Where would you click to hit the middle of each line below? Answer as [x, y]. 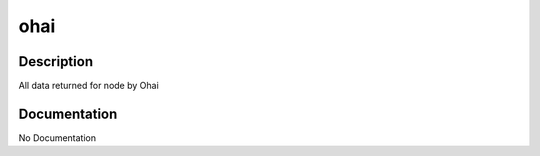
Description [56, 61]
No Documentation [57, 137]
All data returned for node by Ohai [88, 86]
